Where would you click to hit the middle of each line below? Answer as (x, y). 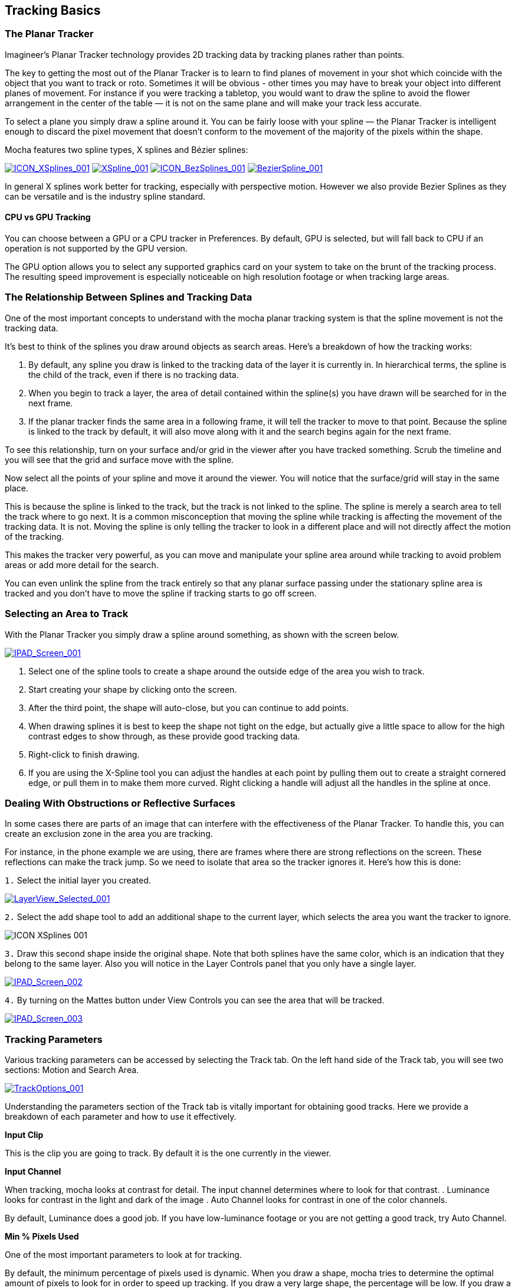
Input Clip (24, 1135)
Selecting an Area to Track (67, 614)
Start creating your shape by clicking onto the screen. (133, 689)
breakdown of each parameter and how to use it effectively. (121, 1117)
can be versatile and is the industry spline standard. (105, 196)
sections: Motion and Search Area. (72, 1070)
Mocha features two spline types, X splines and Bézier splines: (127, 149)
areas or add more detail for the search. (82, 565)
